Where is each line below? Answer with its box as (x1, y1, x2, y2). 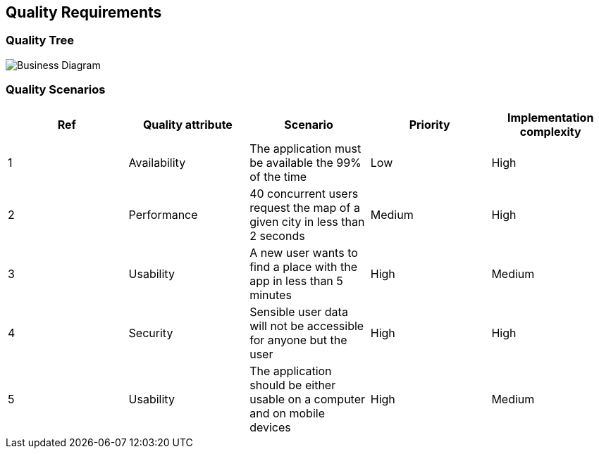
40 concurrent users (249, 186, 359, 201)
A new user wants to (249, 245, 358, 260)
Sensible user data (249, 304, 348, 319)
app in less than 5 (249, 273, 343, 288)
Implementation (507, 110, 594, 125)
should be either (249, 377, 336, 392)
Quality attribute (142, 117, 233, 132)
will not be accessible (249, 318, 364, 333)
